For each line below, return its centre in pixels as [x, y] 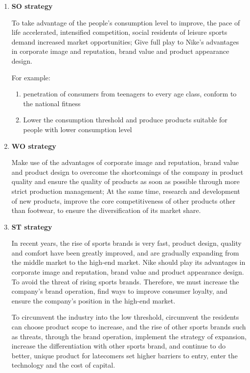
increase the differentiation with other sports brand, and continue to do [118, 346]
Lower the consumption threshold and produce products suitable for [125, 120]
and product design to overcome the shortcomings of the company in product [127, 172]
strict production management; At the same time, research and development [126, 191]
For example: [31, 77]
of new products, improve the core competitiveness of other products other [123, 200]
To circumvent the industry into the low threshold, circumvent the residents [125, 317]
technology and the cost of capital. [63, 365]
